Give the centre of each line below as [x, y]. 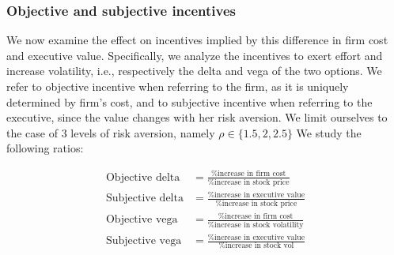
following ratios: [45, 148]
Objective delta [143, 177]
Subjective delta [144, 199]
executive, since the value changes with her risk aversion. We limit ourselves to [197, 117]
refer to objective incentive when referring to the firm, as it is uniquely [178, 86]
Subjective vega [144, 241]
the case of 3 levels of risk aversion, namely [111, 132]
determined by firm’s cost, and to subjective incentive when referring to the [189, 101]
